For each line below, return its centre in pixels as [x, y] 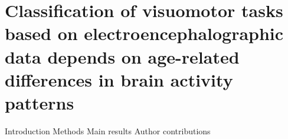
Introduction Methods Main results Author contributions [108, 130]
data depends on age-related [122, 56]
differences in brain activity [119, 79]
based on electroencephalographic [144, 33]
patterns [40, 102]
